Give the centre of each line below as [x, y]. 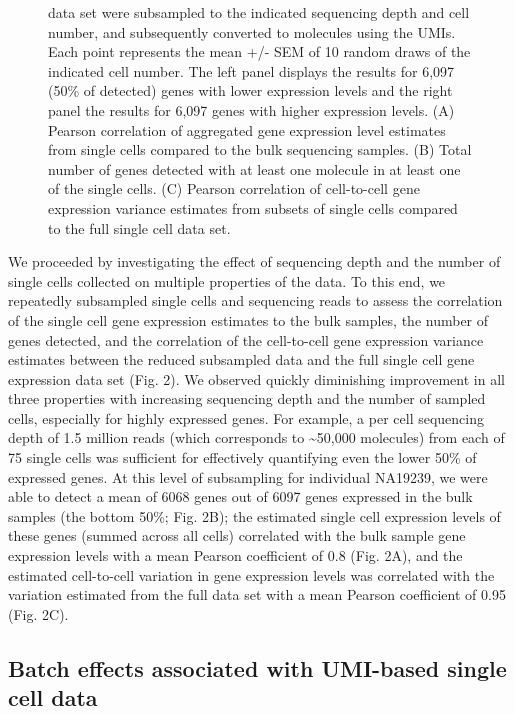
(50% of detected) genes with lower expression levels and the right [250, 90]
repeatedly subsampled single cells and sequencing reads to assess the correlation [255, 300]
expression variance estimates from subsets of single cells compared [253, 207]
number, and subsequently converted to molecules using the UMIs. [252, 31]
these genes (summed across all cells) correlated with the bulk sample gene [237, 535]
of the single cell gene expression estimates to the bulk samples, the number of [248, 319]
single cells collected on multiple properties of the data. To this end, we [227, 280]
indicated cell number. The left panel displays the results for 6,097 [251, 70]
